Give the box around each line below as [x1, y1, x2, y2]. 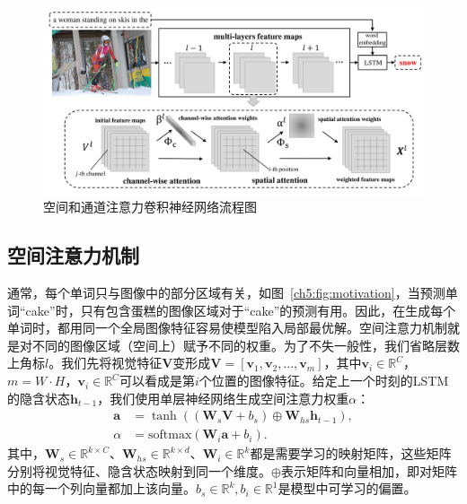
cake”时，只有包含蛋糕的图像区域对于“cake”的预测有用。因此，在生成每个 [25, 300, 456, 319]
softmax [148, 429, 192, 442]
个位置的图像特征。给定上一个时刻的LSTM [198, 371, 449, 390]
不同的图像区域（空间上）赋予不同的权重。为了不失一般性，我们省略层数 [31, 335, 460, 354]
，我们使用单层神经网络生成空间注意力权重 [97, 388, 349, 407]
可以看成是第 [119, 371, 195, 390]
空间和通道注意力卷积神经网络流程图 [43, 197, 257, 216]
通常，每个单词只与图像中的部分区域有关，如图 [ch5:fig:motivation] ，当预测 [7, 283, 445, 302]
